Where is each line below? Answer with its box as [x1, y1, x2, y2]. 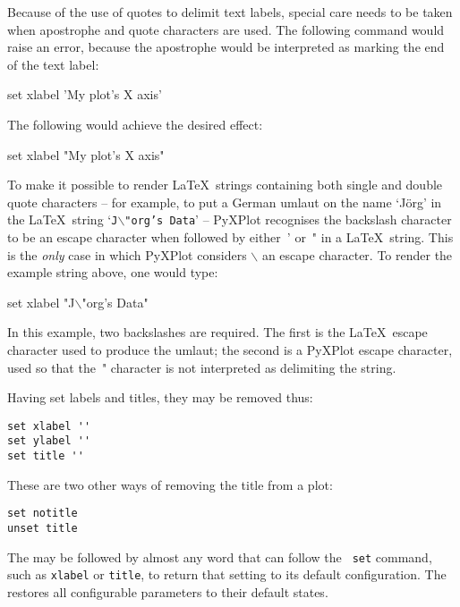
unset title [7, 521, 78, 535]
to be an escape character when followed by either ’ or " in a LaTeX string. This [7, 228, 454, 246]
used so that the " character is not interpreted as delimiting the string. [7, 358, 396, 376]
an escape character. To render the [261, 245, 453, 264]
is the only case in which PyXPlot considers [7, 245, 247, 264]
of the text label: [7, 55, 99, 73]
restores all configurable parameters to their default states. [7, 582, 328, 601]
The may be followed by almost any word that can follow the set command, [7, 547, 432, 566]
